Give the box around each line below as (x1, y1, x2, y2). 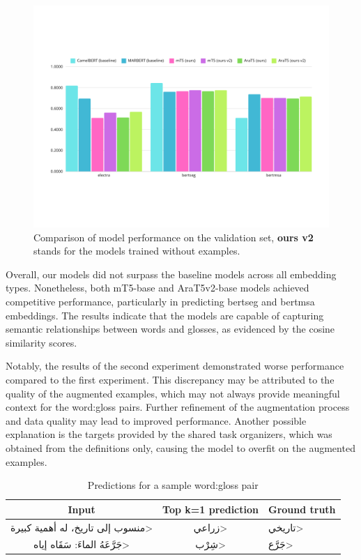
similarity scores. (6, 335, 77, 349)
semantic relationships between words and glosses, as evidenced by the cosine (6, 321, 335, 336)
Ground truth (268, 501, 336, 516)
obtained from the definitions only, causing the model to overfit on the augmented (6, 440, 355, 455)
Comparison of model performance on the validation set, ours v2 (33, 229, 314, 244)
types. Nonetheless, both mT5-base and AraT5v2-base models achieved (6, 280, 309, 295)
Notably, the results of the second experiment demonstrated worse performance (6, 358, 344, 373)
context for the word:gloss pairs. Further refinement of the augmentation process (6, 400, 350, 414)
